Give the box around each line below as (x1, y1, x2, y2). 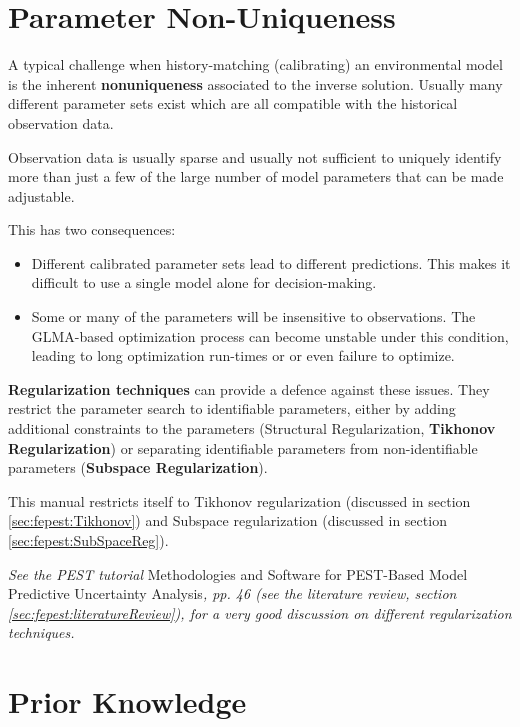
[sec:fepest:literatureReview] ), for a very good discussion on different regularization (8, 602, 512, 623)
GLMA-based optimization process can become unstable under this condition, (31, 325, 509, 346)
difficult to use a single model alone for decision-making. (31, 272, 377, 293)
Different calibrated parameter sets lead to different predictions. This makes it (31, 252, 511, 273)
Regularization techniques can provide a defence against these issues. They (8, 378, 490, 399)
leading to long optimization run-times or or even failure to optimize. (31, 345, 455, 366)
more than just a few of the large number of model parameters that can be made (8, 166, 504, 187)
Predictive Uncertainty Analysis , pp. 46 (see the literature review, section (8, 583, 457, 604)
